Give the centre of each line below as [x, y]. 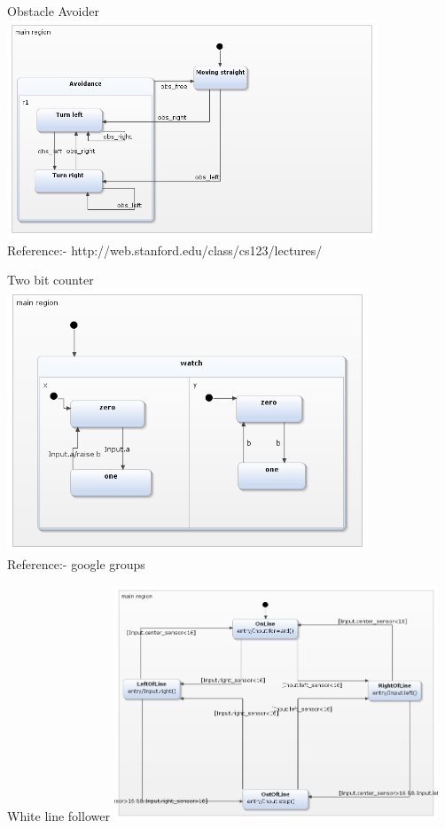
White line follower [59, 815]
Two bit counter [51, 280]
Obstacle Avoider [53, 11]
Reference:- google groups [76, 564]
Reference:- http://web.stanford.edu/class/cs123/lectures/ [165, 250]
